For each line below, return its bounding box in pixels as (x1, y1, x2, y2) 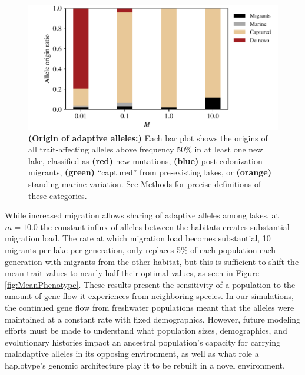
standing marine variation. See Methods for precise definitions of (28, 177, 261, 190)
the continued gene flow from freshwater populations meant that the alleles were (5, 301, 294, 313)
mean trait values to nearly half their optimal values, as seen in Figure (5, 267, 259, 279)
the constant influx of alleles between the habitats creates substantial (40, 220, 290, 233)
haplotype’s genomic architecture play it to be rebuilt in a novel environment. (5, 359, 285, 371)
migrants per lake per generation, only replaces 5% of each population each (5, 243, 276, 255)
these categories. (28, 189, 87, 201)
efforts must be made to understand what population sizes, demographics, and (5, 324, 287, 337)
